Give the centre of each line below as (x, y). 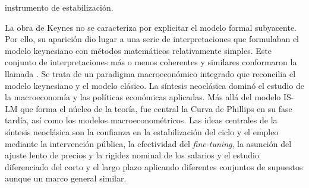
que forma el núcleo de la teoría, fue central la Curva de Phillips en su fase (156, 108)
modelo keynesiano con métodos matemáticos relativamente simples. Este (138, 50)
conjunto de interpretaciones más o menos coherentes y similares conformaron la (151, 62)
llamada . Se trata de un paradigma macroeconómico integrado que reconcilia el (150, 73)
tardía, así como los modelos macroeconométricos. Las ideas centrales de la (141, 120)
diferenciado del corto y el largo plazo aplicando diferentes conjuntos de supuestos (154, 166)
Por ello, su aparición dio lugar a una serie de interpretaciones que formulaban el (152, 39)
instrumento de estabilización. (59, 7)
